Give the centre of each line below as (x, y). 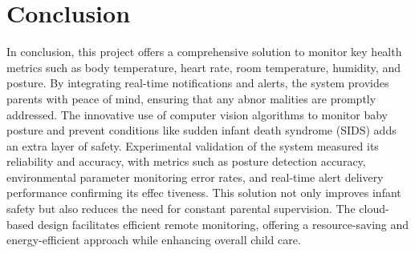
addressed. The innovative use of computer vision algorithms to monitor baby (197, 114)
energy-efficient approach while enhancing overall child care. (154, 240)
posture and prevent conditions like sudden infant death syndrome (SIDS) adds (201, 130)
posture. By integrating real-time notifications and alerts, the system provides (198, 83)
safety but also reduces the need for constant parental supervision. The (181, 209)
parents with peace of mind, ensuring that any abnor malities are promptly (191, 98)
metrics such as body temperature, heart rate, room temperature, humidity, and (203, 67)
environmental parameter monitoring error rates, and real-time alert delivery (195, 177)
